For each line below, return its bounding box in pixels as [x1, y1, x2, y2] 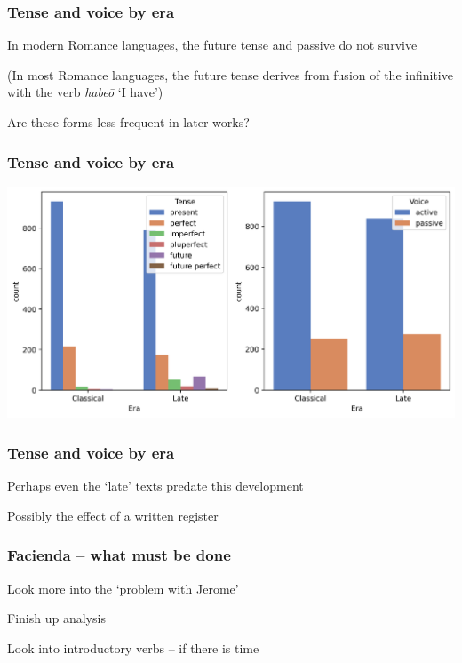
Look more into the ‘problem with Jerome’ [7, 579, 239, 597]
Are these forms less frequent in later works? [7, 113, 250, 131]
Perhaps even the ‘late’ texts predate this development [7, 476, 304, 495]
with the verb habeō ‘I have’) [7, 83, 163, 101]
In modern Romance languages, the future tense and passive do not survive [7, 36, 418, 54]
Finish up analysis [7, 609, 106, 627]
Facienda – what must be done [7, 544, 231, 566]
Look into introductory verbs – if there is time [7, 638, 259, 657]
